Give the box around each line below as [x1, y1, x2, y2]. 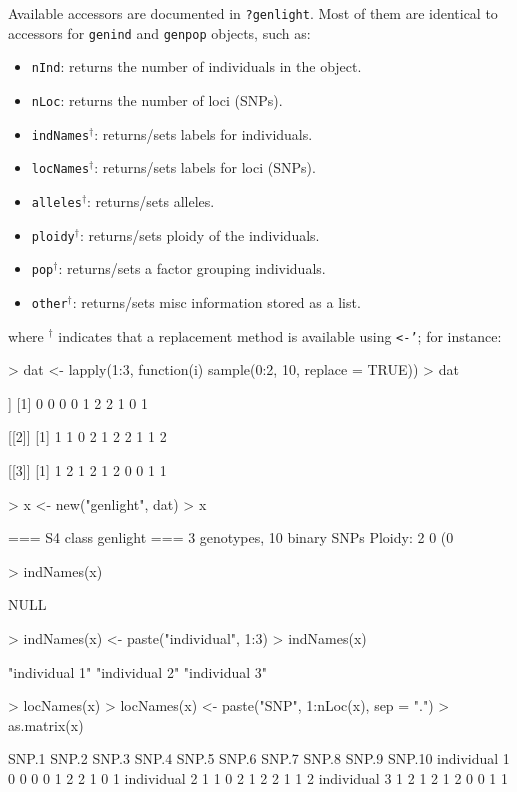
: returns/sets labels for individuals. [94, 123, 313, 144]
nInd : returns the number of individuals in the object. [31, 56, 362, 77]
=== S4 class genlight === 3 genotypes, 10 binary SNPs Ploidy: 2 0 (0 [8, 527, 454, 548]
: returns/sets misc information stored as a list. [72, 291, 361, 312]
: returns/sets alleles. [87, 190, 215, 211]
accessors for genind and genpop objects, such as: [8, 22, 311, 43]
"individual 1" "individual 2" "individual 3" [8, 661, 268, 682]
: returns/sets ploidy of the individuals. [79, 224, 320, 245]
